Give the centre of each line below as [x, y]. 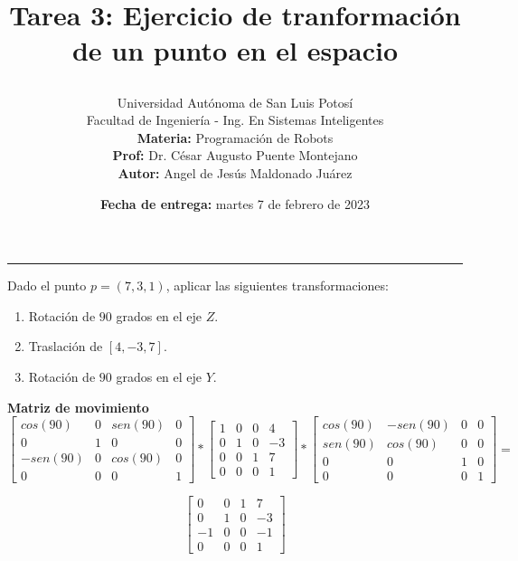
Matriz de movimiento [78, 407]
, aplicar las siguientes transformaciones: [277, 285]
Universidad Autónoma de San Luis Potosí [235, 102]
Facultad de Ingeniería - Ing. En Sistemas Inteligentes [235, 120]
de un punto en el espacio [235, 50]
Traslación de [66, 346]
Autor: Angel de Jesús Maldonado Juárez [235, 172]
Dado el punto [47, 285]
